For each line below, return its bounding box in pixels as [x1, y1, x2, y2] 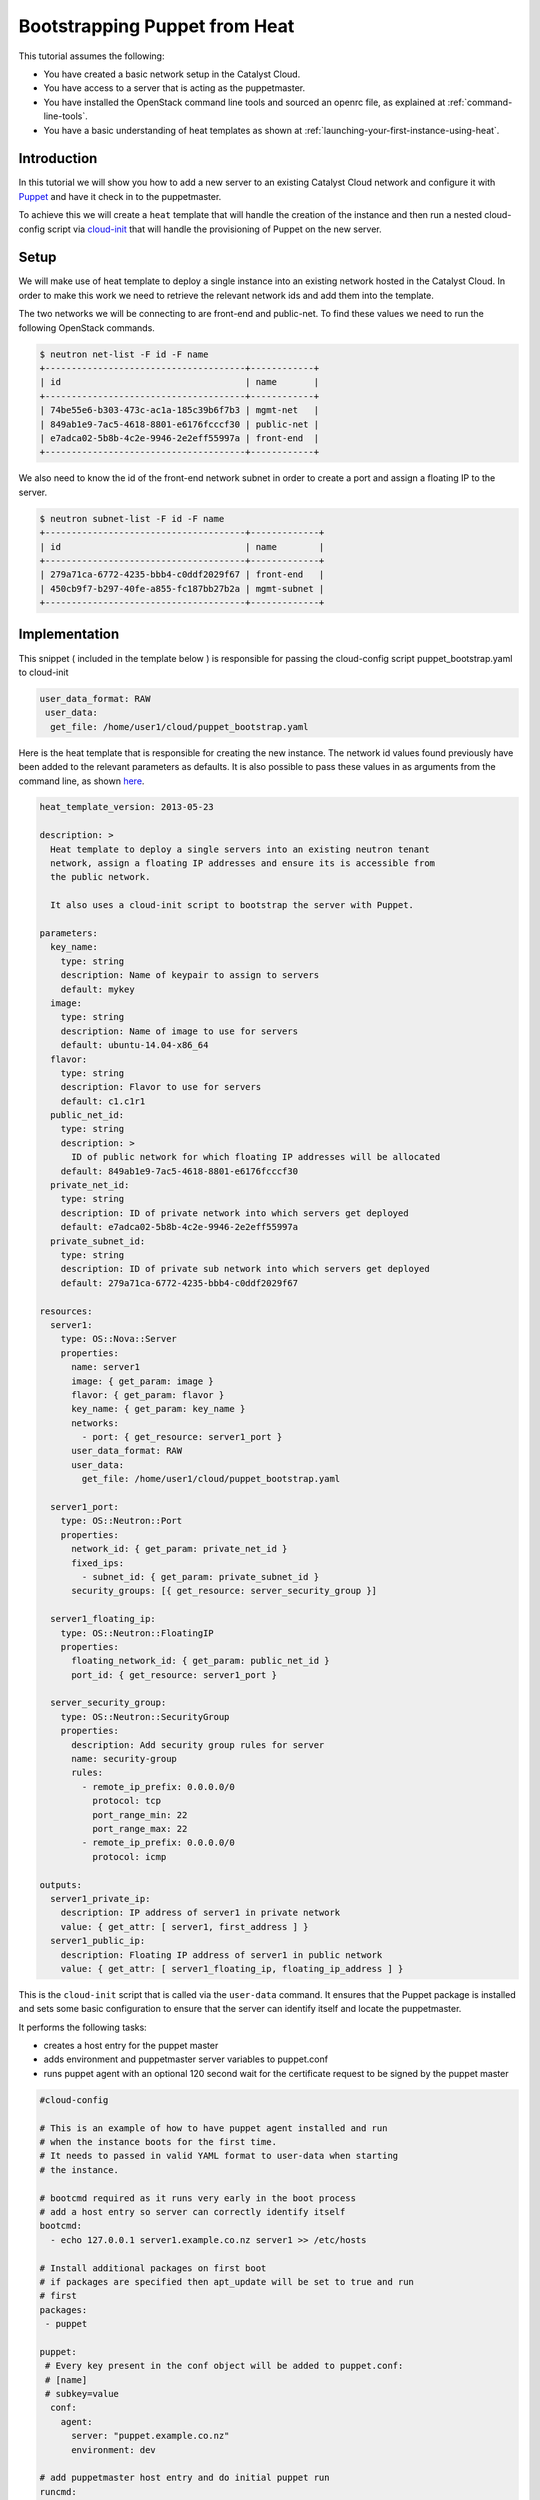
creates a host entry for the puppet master [43, 2040, 219, 2052]
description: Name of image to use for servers [60, 1025, 299, 1037]
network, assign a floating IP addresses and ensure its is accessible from [50, 858, 435, 869]
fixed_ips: [71, 1557, 125, 1569]
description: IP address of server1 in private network [60, 1907, 341, 1919]
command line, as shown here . [18, 775, 145, 787]
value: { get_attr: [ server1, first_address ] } [60, 1921, 309, 1932]
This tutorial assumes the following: [18, 50, 165, 62]
